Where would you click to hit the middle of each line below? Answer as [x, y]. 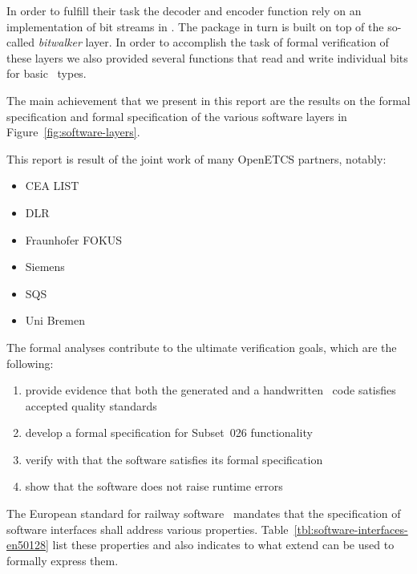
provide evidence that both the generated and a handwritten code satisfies [211, 390]
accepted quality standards [91, 405]
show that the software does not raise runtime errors [154, 486]
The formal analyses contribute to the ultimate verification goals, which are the [202, 347]
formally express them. [63, 560]
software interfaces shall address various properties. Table [148, 529]
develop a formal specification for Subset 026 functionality [169, 433]
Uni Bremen [55, 320]
